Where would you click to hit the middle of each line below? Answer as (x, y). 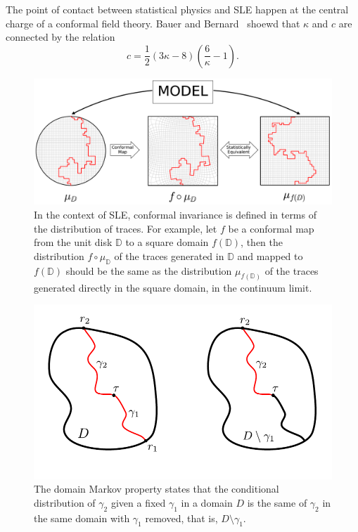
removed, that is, (181, 518)
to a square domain (167, 242)
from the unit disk (73, 242)
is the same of (277, 502)
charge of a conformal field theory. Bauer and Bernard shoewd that (153, 23)
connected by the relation (60, 37)
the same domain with (82, 518)
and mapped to (270, 255)
